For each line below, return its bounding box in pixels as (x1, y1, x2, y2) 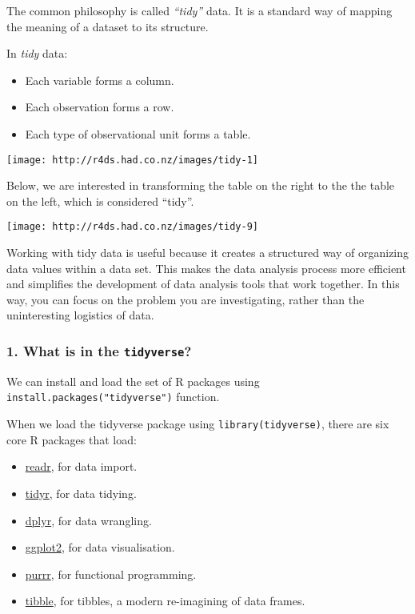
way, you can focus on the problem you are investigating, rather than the (6, 291, 365, 307)
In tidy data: (6, 45, 68, 62)
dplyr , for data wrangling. (25, 512, 152, 528)
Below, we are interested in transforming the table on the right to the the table (6, 177, 395, 194)
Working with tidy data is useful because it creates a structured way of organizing (6, 244, 409, 261)
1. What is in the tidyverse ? (6, 340, 192, 360)
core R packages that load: (6, 431, 137, 447)
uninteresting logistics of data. (6, 307, 154, 323)
